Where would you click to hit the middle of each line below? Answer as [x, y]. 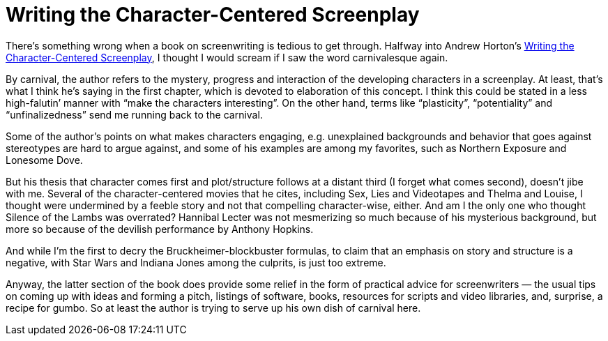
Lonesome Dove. [44, 160]
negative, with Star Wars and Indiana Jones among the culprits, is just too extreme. [196, 262]
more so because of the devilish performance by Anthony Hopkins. [160, 229]
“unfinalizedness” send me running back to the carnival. [134, 114]
